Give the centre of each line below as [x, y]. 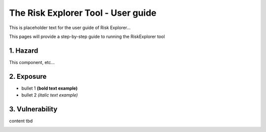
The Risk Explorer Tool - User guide [83, 13]
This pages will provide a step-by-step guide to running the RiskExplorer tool [87, 36]
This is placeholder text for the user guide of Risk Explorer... [70, 28]
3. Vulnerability [33, 109]
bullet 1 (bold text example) [50, 88]
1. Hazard [24, 50]
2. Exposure [28, 76]
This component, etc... [32, 62]
